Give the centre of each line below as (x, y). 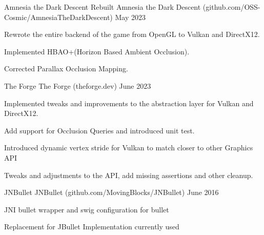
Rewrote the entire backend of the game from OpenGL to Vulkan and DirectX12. (132, 34)
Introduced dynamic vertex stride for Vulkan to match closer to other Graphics (129, 148)
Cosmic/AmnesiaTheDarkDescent (57, 17)
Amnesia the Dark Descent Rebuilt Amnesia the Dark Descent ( (105, 7)
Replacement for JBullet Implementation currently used (92, 227)
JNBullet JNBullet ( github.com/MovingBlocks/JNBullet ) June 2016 (111, 192)
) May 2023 (128, 17)
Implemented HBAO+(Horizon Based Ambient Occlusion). (97, 51)
